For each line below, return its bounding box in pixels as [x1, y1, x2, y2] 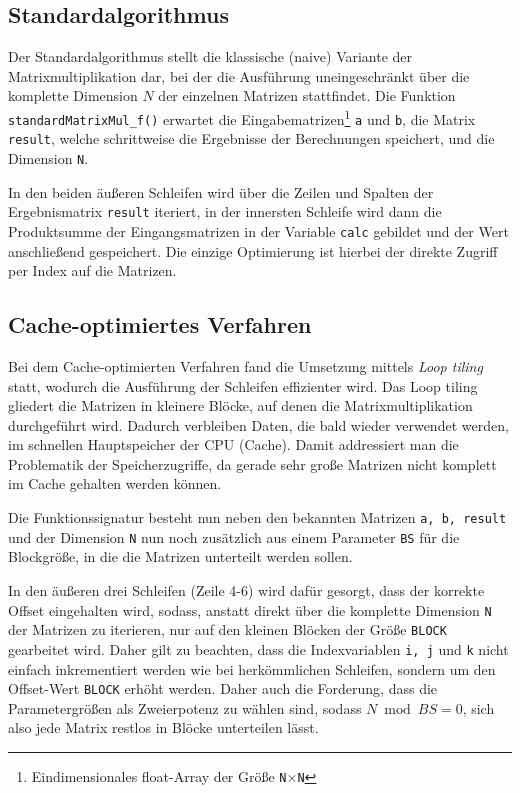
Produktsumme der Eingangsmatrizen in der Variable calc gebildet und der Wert [8, 220, 509, 241]
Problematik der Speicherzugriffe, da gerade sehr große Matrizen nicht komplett [8, 453, 497, 474]
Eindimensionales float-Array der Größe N [31, 765, 287, 786]
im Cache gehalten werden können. [8, 473, 222, 494]
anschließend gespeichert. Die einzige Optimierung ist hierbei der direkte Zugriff [8, 240, 498, 261]
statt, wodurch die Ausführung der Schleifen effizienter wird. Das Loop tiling [8, 375, 478, 396]
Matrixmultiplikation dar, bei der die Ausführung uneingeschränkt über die [8, 65, 470, 86]
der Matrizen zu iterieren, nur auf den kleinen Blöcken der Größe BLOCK [8, 619, 447, 640]
